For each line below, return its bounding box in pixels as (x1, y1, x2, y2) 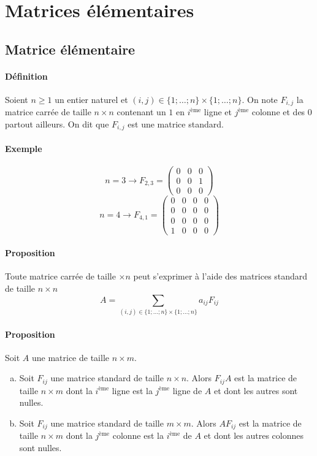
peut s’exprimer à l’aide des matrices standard (133, 270, 308, 283)
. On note (242, 93, 278, 105)
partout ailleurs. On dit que (5, 118, 109, 130)
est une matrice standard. (128, 118, 224, 130)
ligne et (204, 105, 232, 118)
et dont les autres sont (213, 384, 298, 397)
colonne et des (251, 105, 305, 118)
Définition (5, 69, 48, 82)
